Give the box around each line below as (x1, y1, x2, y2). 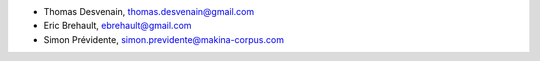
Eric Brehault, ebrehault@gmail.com (43, 20, 192, 32)
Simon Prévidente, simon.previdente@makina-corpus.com (43, 33, 285, 45)
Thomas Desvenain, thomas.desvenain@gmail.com (43, 6, 255, 17)
